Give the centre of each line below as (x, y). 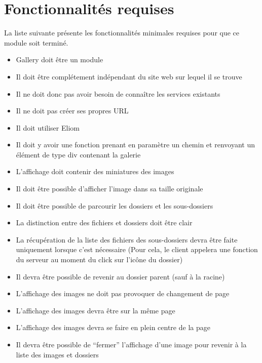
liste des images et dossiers (57, 354)
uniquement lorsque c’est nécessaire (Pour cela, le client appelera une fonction (137, 249)
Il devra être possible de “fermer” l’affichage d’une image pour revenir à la (131, 344)
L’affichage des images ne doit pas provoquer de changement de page (123, 293)
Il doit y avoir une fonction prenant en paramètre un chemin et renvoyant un (135, 145)
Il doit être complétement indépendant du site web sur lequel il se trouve (129, 76)
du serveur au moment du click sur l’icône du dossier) (99, 259)
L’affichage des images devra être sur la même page (96, 310)
